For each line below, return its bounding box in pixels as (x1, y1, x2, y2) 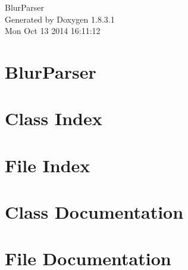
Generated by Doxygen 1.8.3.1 (5, 13, 115, 25)
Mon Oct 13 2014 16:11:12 (5, 24, 101, 37)
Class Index (5, 106, 102, 131)
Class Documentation (5, 200, 184, 224)
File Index (5, 153, 90, 177)
